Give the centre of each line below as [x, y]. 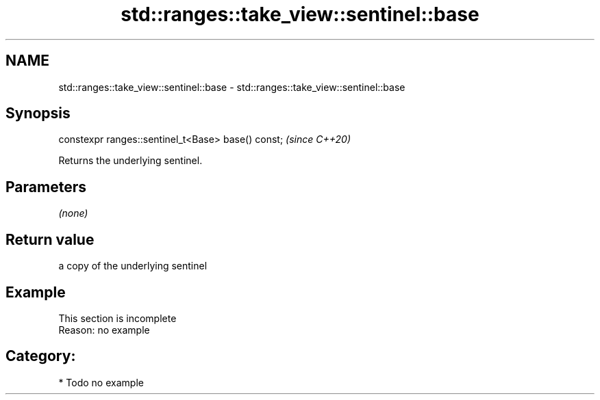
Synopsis [38, 114]
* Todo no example [101, 382]
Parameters [46, 187]
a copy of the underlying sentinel [133, 266]
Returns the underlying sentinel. [130, 161]
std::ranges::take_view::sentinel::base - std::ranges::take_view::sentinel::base [232, 87]
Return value [50, 239]
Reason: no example [104, 330]
